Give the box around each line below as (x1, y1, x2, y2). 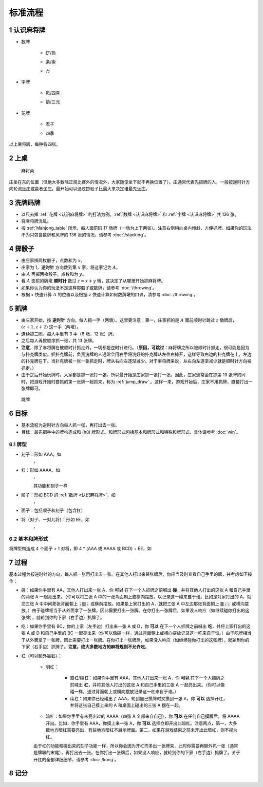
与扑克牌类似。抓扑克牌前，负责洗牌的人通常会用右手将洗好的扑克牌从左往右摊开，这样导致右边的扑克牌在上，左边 (21, 351, 252, 357)
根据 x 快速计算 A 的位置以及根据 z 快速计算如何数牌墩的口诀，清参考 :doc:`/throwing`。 (21, 292, 198, 298)
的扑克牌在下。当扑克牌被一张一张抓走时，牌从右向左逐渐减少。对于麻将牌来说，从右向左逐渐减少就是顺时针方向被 (21, 358, 252, 364)
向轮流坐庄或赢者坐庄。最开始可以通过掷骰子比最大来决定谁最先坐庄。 (9, 186, 150, 192)
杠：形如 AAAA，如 (21, 467, 60, 473)
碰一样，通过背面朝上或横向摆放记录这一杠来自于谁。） (70, 688, 179, 695)
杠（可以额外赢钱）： (21, 653, 62, 659)
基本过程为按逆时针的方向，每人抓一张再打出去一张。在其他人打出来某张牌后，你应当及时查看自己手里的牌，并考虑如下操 (9, 571, 252, 577)
